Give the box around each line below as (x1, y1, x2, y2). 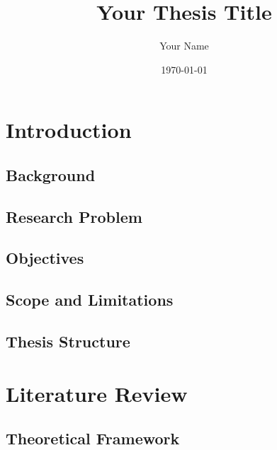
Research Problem (6, 205, 142, 227)
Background (6, 163, 96, 185)
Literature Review (6, 379, 188, 408)
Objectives (6, 247, 84, 269)
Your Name (159, 38, 209, 53)
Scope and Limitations (6, 289, 174, 311)
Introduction (6, 115, 132, 144)
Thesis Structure (6, 330, 130, 352)
